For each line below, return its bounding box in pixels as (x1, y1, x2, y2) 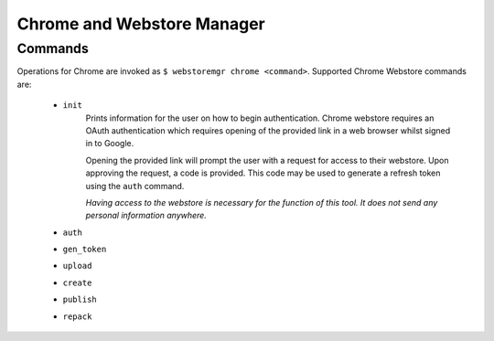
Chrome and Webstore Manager (16, 14, 265, 34)
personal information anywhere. (85, 210, 208, 221)
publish (62, 294, 98, 305)
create (62, 277, 92, 288)
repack (62, 311, 92, 322)
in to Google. (85, 138, 134, 149)
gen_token (62, 244, 107, 255)
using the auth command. (85, 180, 185, 191)
